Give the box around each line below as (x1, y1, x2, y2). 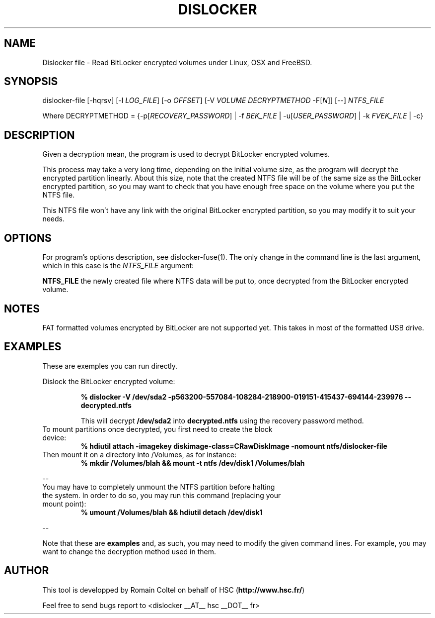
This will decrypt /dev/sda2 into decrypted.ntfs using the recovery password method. (80, 416, 364, 425)
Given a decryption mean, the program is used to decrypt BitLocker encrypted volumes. (42, 150, 330, 159)
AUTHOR (4, 564, 49, 577)
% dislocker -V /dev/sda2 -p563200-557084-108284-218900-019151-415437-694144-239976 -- (80, 392, 411, 401)
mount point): (42, 499, 86, 508)
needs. (42, 214, 65, 223)
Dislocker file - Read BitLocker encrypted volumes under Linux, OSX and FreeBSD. (42, 58, 312, 67)
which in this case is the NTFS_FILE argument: (42, 261, 194, 270)
